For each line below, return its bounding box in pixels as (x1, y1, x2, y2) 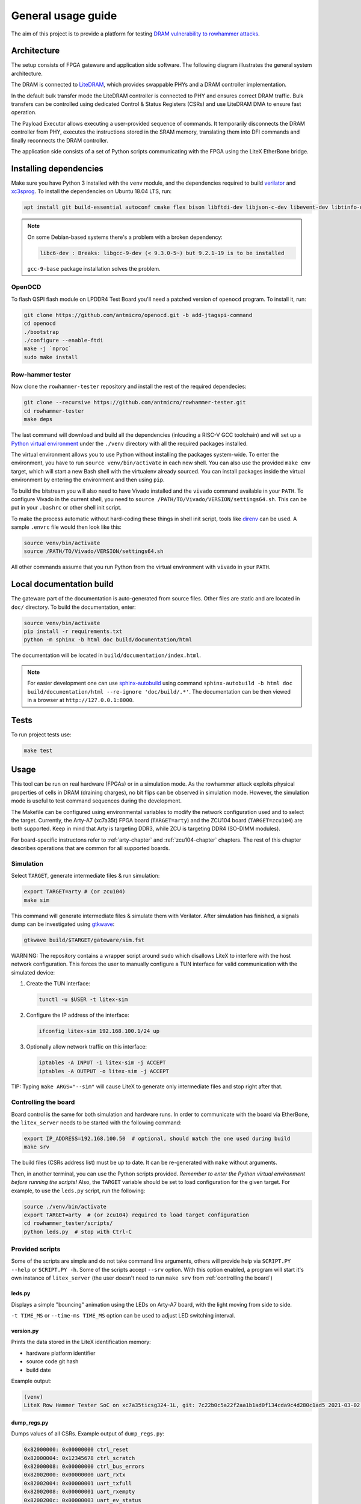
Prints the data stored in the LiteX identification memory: (11, 1339, 152, 1346)
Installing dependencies (11, 163, 103, 174)
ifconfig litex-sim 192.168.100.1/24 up (39, 1028, 159, 1035)
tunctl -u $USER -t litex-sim (39, 996, 128, 1003)
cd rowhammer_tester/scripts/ (23, 1220, 113, 1227)
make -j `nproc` (23, 345, 72, 352)
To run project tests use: (11, 731, 72, 738)
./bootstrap (23, 328, 60, 335)
